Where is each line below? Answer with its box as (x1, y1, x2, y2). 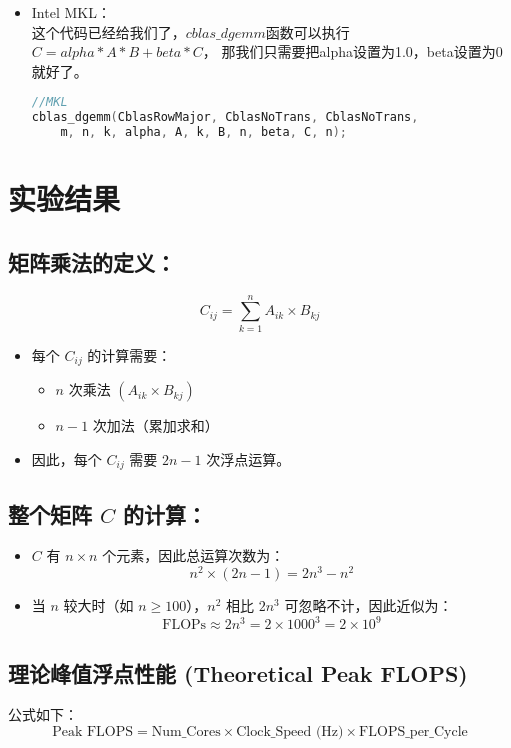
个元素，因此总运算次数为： (102, 545, 285, 566)
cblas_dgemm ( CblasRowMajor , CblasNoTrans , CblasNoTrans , (31, 110, 419, 125)
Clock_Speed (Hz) (236, 724, 344, 739)
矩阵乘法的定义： (8, 246, 176, 277)
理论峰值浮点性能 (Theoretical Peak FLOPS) (8, 657, 468, 688)
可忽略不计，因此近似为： (284, 595, 453, 616)
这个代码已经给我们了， (31, 21, 186, 42)
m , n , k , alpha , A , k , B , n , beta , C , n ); (60, 125, 348, 140)
